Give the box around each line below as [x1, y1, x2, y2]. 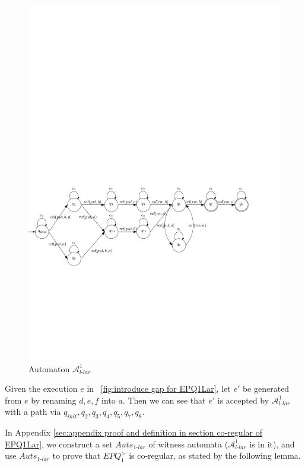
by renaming [31, 394, 77, 406]
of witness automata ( [148, 437, 228, 450]
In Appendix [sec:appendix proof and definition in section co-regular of [5, 426, 262, 439]
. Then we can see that [122, 394, 206, 406]
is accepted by [217, 394, 269, 406]
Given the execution [5, 382, 78, 395]
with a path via [5, 405, 61, 418]
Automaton [28, 362, 70, 375]
